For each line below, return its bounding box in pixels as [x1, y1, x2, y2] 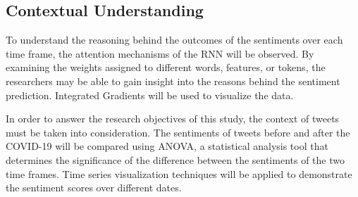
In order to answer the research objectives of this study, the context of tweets [6, 111, 340, 126]
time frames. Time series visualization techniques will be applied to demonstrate [6, 166, 352, 181]
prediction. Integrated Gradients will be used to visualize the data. [6, 87, 294, 102]
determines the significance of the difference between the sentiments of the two [6, 152, 345, 167]
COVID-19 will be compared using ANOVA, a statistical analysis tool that [6, 139, 328, 153]
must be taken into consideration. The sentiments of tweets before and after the [6, 125, 350, 139]
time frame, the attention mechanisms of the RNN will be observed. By [6, 46, 314, 61]
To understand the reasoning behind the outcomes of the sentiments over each [6, 32, 343, 47]
